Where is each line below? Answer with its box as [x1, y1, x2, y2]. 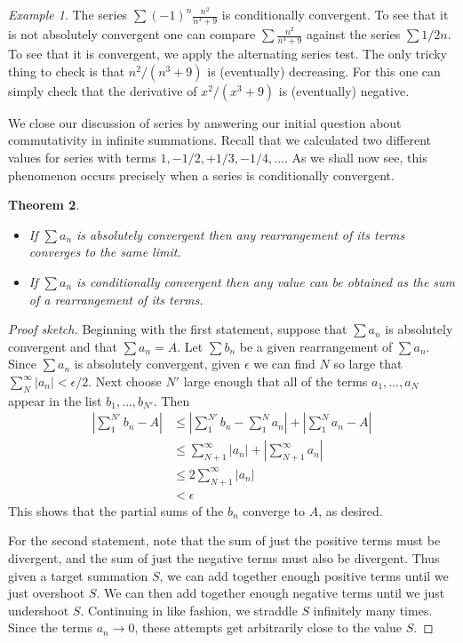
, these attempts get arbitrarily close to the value [134, 618, 403, 637]
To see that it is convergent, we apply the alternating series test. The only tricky [8, 44, 447, 63]
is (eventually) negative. [278, 81, 410, 99]
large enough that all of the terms [183, 372, 368, 390]
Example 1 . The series [8, 5, 128, 23]
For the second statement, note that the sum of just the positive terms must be [8, 531, 441, 550]
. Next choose [88, 372, 162, 390]
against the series [306, 25, 401, 44]
